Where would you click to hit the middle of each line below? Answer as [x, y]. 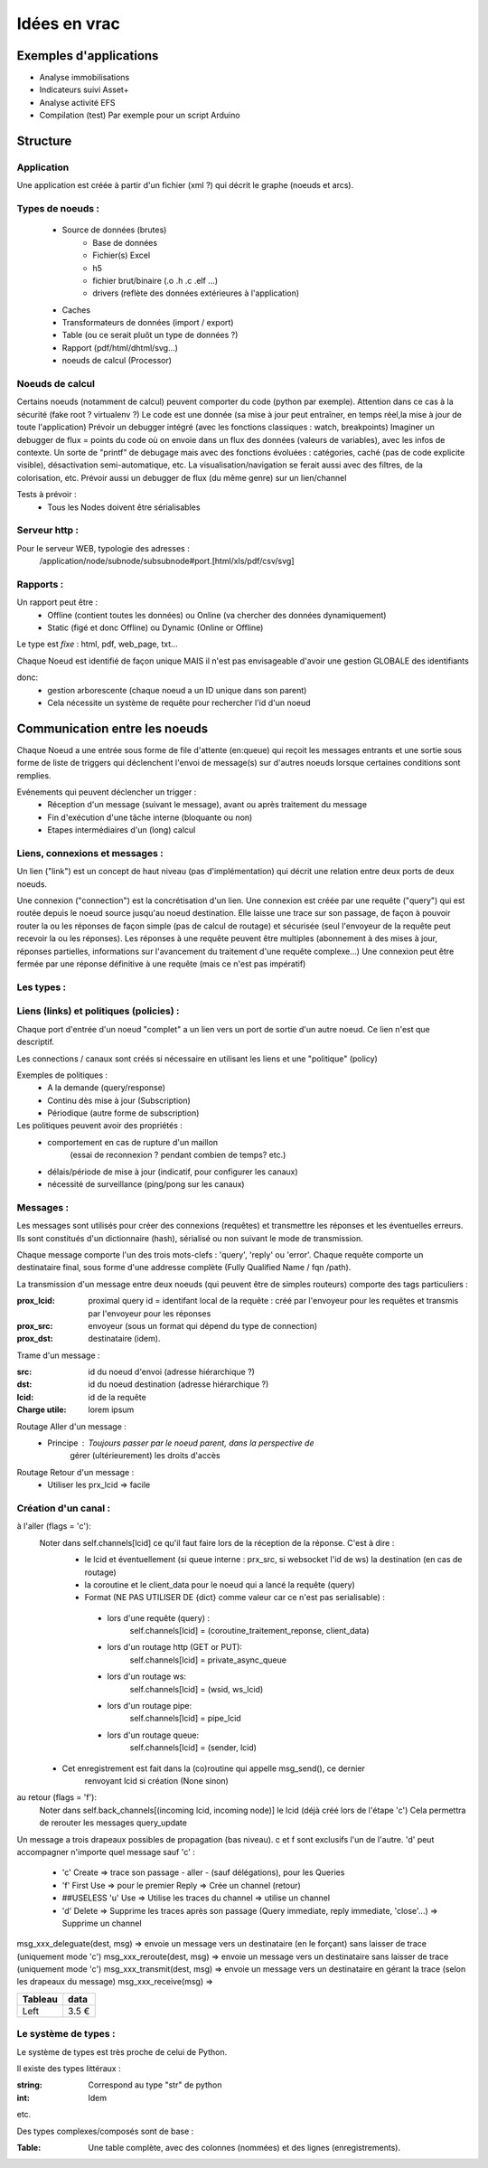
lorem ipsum [111, 1409]
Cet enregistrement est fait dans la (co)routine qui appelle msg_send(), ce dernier [214, 1768]
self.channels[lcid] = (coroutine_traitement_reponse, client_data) [249, 1631]
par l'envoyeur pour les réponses [150, 1313]
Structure [44, 141]
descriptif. [35, 1042]
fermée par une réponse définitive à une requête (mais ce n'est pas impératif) [161, 964]
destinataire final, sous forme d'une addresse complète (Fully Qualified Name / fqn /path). [184, 1268]
